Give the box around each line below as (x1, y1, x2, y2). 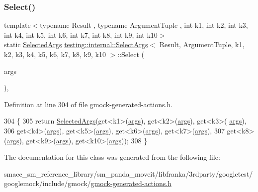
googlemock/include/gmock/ (4, 178, 91, 189)
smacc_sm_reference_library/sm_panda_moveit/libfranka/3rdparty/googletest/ (4, 168, 253, 179)
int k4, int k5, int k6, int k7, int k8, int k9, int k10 (4, 29, 158, 40)
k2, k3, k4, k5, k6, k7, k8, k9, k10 (4, 49, 106, 59)
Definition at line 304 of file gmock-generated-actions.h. (4, 99, 173, 109)
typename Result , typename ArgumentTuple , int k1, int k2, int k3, (40, 20, 248, 30)
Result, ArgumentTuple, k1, (159, 39, 245, 50)
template (4, 20, 31, 30)
